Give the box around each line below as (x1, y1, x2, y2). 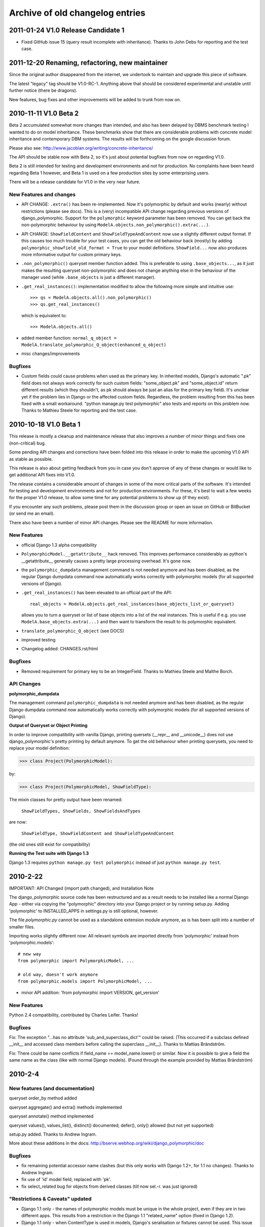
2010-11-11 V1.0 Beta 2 (9, 109, 79, 118)
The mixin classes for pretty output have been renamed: (9, 797, 123, 802)
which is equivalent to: (21, 312, 67, 319)
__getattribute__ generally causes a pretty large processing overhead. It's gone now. (21, 558, 191, 564)
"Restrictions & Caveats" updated (9, 1196, 92, 1202)
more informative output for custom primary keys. (21, 252, 122, 258)
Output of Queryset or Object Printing (9, 722, 88, 728)
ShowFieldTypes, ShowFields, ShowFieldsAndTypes (21, 808, 141, 814)
